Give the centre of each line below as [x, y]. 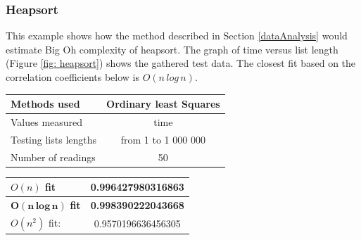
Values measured [47, 121]
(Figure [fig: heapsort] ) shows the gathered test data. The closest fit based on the [181, 63]
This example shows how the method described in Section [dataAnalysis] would [177, 36]
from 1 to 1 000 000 [163, 139]
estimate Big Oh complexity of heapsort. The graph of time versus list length [172, 49]
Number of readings [53, 157]
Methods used [45, 104]
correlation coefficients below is [72, 77]
